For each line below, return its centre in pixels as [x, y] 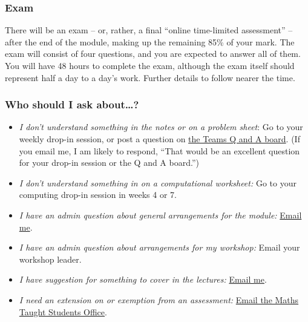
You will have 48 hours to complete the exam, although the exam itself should [150, 65]
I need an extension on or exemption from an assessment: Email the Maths [159, 299]
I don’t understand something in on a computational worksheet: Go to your [158, 182]
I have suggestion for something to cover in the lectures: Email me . [143, 279]
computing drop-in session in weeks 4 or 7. [98, 195]
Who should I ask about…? [72, 104]
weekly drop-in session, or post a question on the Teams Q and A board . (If [159, 139]
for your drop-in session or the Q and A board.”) [109, 163]
